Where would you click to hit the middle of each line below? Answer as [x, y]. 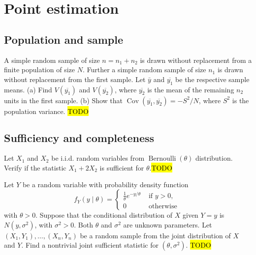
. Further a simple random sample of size [144, 70]
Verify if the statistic [35, 167]
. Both [84, 224]
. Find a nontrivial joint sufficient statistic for [90, 245]
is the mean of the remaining [191, 89]
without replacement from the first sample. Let [75, 79]
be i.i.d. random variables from [98, 158]
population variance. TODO [46, 111]
